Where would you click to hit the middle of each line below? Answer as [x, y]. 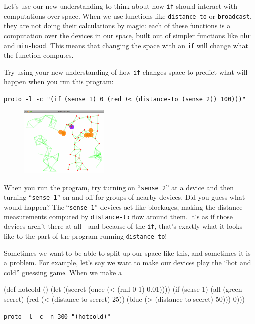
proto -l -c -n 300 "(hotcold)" [57, 316]
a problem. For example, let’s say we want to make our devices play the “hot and [127, 263]
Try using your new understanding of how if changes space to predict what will [126, 71]
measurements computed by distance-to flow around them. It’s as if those [119, 216]
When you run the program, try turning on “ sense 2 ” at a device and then [119, 187]
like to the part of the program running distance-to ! [86, 236]
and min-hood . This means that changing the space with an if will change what [126, 45]
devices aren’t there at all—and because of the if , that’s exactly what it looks [123, 226]
